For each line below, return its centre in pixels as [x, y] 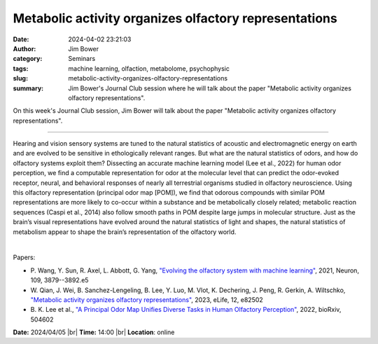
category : [28, 59]
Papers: [24, 257]
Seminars [82, 59]
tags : [21, 68]
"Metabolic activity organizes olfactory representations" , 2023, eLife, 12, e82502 [147, 300]
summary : [28, 88]
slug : [20, 78]
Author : [24, 48]
